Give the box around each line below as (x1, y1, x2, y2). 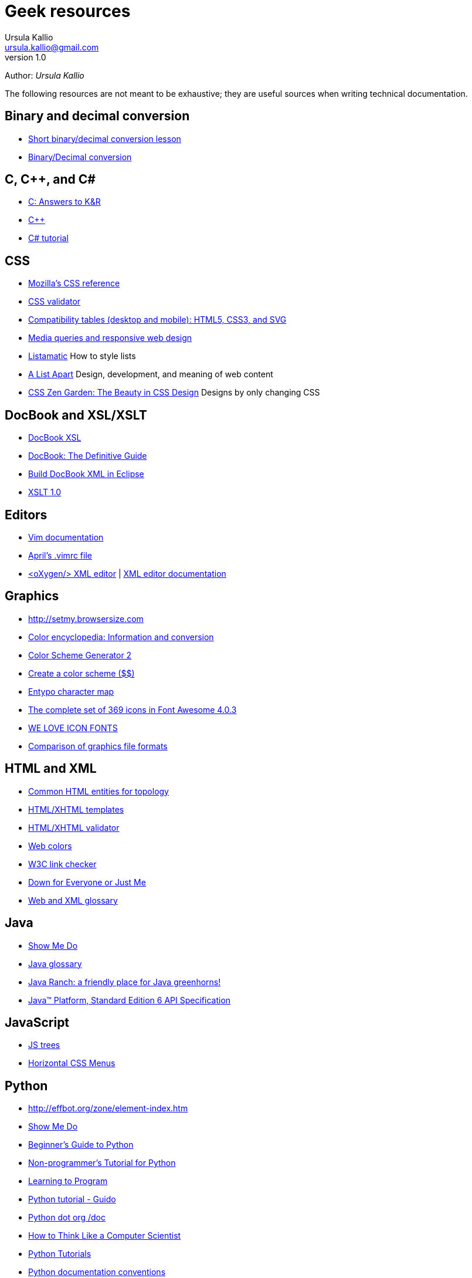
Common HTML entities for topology (28, 786, 169, 796)
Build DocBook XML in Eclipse (28, 469, 144, 479)
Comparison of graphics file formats (28, 741, 168, 751)
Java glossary (28, 958, 82, 969)
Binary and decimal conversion (5, 109, 190, 124)
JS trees (28, 1040, 60, 1050)
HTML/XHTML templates (28, 804, 124, 814)
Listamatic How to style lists (28, 351, 136, 361)
